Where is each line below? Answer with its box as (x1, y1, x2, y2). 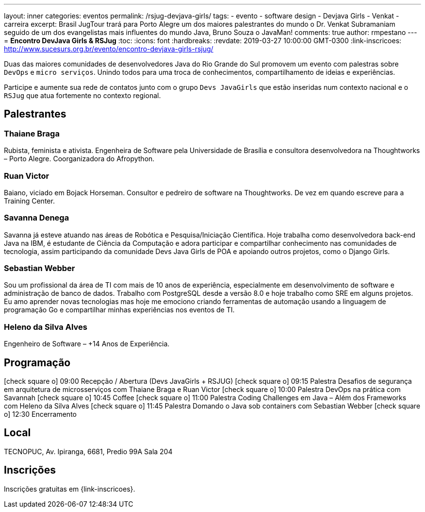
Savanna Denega (4, 213, 69, 223)
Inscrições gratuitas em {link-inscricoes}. (4, 484, 135, 493)
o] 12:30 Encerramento (4, 410, 77, 419)
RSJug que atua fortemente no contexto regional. (4, 91, 161, 100)
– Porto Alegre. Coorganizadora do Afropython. (4, 154, 155, 163)
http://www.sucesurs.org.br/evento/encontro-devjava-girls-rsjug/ (4, 45, 213, 53)
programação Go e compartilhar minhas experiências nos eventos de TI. (4, 306, 235, 314)
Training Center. (4, 196, 55, 205)
